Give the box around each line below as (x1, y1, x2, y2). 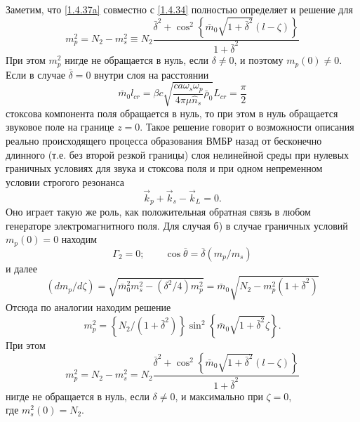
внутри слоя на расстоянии (94, 67, 209, 81)
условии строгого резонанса (6, 174, 125, 189)
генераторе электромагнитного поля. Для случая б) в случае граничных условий (6, 218, 348, 232)
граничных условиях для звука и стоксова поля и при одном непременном (6, 161, 323, 176)
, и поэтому (234, 53, 284, 67)
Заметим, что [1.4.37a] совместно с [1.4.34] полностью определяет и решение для (6, 2, 353, 16)
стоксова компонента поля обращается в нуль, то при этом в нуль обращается (6, 105, 338, 120)
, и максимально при (175, 388, 263, 403)
